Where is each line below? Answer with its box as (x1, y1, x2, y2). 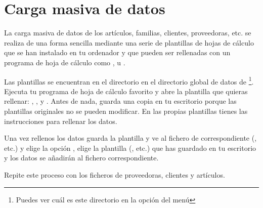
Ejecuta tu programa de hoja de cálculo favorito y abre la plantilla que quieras (4, 86, 248, 96)
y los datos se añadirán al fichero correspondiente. (4, 152, 159, 163)
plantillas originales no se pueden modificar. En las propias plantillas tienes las (4, 105, 248, 116)
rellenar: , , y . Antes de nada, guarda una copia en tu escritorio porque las (4, 96, 237, 106)
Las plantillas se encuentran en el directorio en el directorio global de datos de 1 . (4, 74, 254, 87)
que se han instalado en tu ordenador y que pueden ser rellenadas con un (4, 47, 231, 58)
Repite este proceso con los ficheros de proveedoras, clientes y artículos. (4, 169, 225, 180)
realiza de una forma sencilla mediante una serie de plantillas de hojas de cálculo (4, 37, 254, 48)
